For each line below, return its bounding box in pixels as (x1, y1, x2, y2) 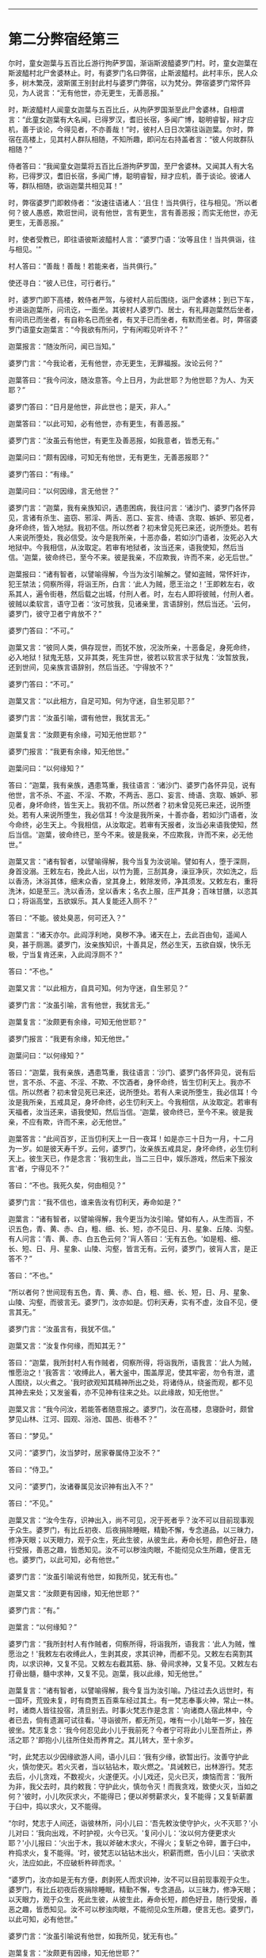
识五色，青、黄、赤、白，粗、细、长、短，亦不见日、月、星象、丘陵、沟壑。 (8, 1223, 258, 1233)
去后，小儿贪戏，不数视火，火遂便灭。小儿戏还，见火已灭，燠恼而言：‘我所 (8, 1772, 253, 1781)
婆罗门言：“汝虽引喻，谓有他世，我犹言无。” (8, 712, 150, 722)
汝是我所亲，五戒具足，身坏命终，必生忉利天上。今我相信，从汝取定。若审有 (8, 1097, 258, 1106)
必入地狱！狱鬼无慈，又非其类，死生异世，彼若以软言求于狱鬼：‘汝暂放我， (8, 652, 253, 662)
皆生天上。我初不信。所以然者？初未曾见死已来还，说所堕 (63, 800, 251, 809)
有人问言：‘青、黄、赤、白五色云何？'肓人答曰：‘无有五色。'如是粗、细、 (8, 1234, 245, 1243)
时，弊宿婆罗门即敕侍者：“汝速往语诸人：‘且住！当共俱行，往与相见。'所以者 (8, 197, 259, 207)
